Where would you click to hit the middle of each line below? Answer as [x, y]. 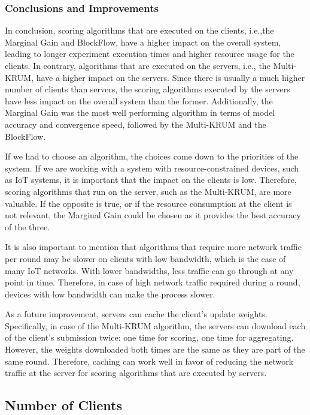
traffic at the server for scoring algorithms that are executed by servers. [136, 373]
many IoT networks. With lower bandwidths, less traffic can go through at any [149, 270]
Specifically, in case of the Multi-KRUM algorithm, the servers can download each [155, 325]
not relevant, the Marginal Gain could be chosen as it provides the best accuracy [153, 215]
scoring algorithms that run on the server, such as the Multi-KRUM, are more [148, 191]
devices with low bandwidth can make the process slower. [110, 294]
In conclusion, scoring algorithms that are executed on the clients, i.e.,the [139, 30]
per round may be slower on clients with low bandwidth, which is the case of [145, 258]
